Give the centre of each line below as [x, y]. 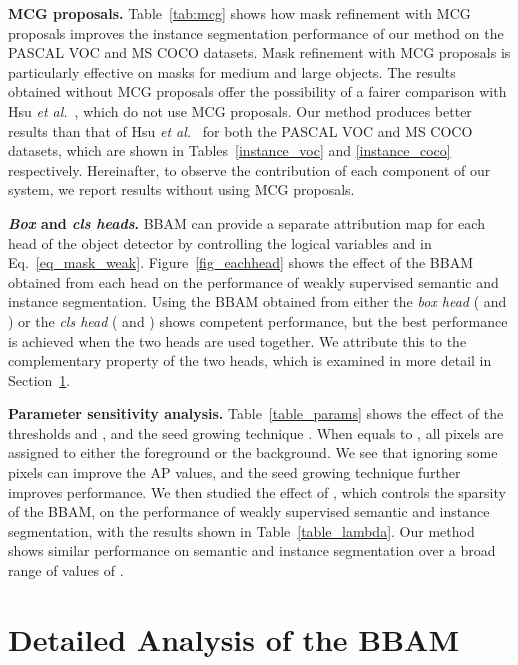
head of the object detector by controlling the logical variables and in [220, 242]
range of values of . [66, 570]
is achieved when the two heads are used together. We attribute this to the [237, 340]
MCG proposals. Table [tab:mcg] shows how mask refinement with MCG [239, 13]
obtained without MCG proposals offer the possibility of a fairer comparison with [257, 91]
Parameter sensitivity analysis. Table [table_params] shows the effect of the [256, 413]
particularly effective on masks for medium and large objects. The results [232, 71]
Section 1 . [39, 379]
